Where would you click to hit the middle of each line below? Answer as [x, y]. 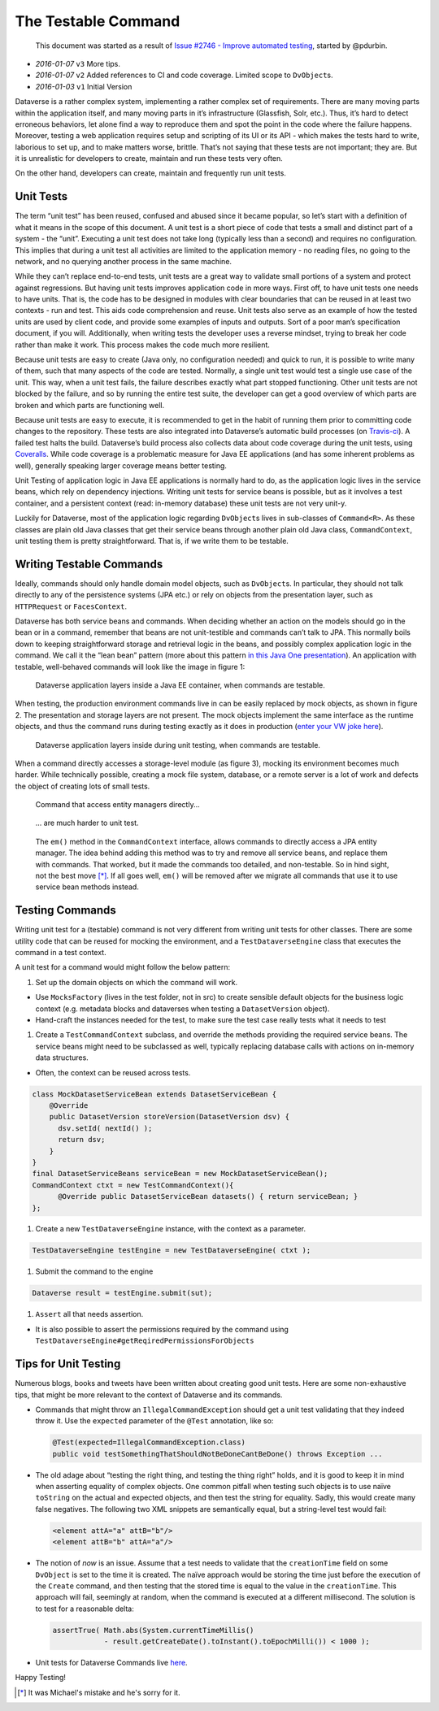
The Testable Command [98, 21]
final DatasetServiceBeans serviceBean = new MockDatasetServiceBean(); [180, 1174]
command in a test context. [61, 953]
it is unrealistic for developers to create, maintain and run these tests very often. [149, 159]
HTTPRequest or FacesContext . [71, 606]
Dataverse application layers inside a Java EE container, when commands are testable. [180, 685]
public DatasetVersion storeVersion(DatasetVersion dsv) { [170, 1117]
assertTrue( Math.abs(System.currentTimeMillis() [153, 1630]
